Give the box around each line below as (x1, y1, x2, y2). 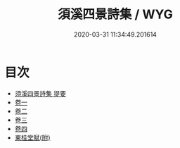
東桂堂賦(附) (14, 133, 51, 142)
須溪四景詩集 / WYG (58, 6, 173, 23)
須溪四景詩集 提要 (14, 89, 66, 97)
